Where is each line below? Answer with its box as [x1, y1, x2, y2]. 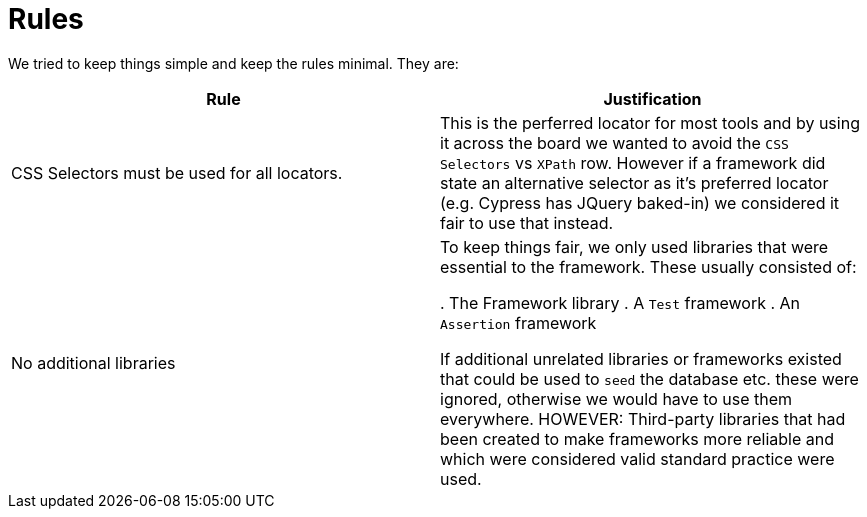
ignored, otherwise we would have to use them [440, 388, 793, 409]
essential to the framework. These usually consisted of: [440, 256, 857, 277]
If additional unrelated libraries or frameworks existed [440, 348, 842, 369]
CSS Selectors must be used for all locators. [11, 162, 343, 183]
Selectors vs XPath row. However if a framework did [440, 152, 826, 173]
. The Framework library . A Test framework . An [440, 292, 801, 313]
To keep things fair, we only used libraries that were [440, 236, 829, 257]
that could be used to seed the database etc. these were [440, 368, 859, 389]
